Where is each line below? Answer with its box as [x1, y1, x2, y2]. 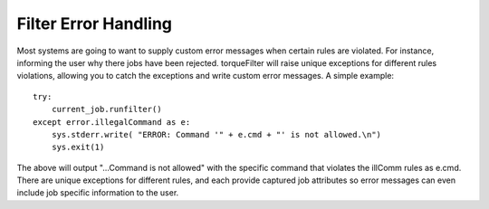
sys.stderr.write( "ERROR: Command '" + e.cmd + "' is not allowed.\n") [51, 129, 382, 139]
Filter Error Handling [16, 14, 172, 33]
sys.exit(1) [51, 142, 105, 153]
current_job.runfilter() [51, 104, 162, 115]
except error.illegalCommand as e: [33, 117, 191, 127]
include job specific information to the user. [16, 187, 179, 198]
